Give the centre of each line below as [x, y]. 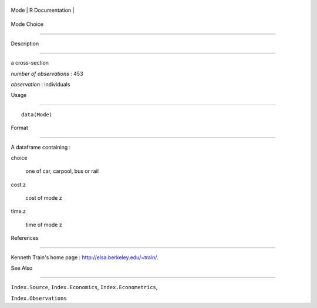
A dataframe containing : [41, 147]
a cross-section [30, 63]
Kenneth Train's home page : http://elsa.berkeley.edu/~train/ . [85, 257]
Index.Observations [39, 298]
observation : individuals [41, 84]
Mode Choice [27, 24]
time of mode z [44, 225]
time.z [18, 211]
